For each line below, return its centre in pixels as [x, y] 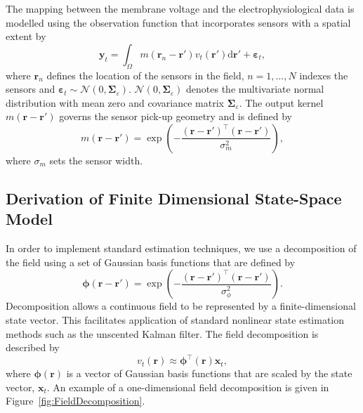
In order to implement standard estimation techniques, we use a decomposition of [181, 248]
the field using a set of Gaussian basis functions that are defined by [151, 262]
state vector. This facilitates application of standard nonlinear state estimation [175, 319]
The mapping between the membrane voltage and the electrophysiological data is [180, 8]
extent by [26, 36]
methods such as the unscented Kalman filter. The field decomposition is [162, 333]
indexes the [324, 75]
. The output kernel [281, 102]
